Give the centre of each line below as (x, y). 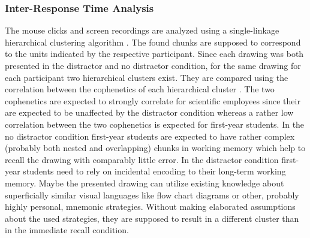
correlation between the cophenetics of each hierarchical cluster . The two (140, 89)
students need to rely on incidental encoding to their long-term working (154, 171)
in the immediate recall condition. (67, 230)
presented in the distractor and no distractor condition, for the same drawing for (153, 65)
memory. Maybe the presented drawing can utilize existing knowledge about (145, 183)
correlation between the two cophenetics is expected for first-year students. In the (155, 124)
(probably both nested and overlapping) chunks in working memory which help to (155, 148)
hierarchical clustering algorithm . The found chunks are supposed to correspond (153, 42)
